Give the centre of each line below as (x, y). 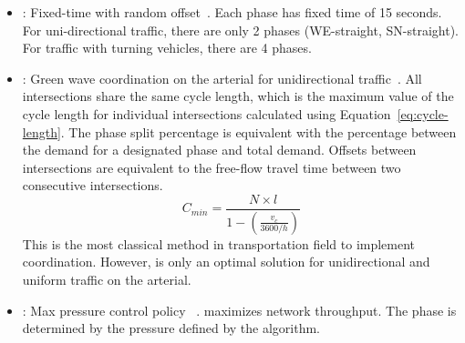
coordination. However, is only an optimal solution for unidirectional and (226, 262)
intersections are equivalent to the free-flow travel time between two (212, 167)
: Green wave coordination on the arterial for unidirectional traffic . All (222, 78)
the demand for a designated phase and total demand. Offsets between (219, 150)
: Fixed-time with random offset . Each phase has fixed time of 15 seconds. (232, 12)
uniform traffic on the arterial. (107, 280)
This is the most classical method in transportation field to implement (219, 243)
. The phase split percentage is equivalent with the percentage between (258, 131)
